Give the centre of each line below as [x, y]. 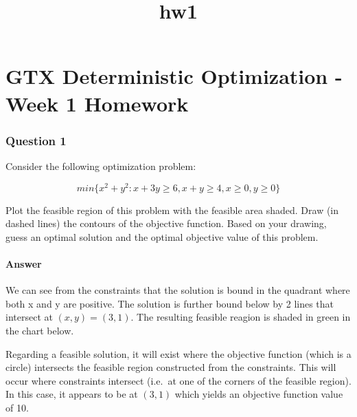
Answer [24, 264]
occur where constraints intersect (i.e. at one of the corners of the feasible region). [178, 380]
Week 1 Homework [97, 103]
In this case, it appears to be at [72, 394]
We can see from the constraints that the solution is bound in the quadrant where [178, 290]
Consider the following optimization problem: [101, 165]
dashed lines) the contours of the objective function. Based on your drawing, [166, 223]
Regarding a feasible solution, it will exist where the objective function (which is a [178, 353]
